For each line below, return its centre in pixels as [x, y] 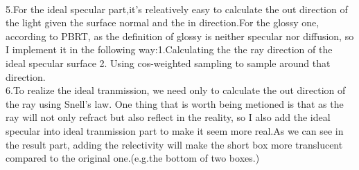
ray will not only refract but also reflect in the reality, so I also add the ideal [168, 117]
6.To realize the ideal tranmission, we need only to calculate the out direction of [176, 90]
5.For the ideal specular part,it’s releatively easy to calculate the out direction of [177, 9]
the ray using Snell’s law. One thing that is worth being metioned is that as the [175, 103]
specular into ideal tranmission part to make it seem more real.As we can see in [175, 130]
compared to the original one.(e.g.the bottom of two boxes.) [133, 158]
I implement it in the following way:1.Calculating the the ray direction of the [169, 49]
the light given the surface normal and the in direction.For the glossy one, [163, 22]
